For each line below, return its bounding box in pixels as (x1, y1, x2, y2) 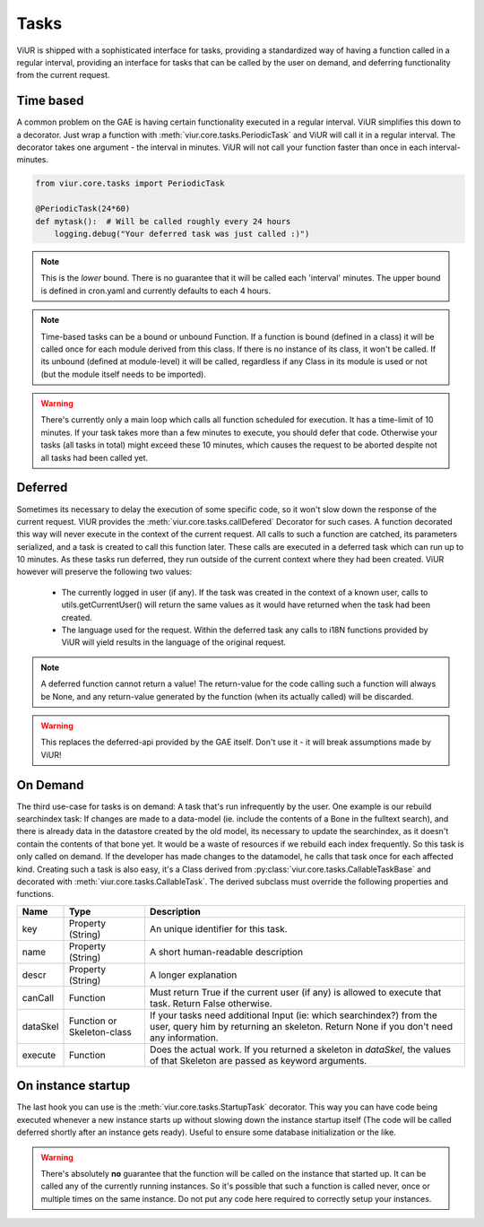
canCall (22, 991, 54, 1004)
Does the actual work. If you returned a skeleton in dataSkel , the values (149, 1043, 452, 1056)
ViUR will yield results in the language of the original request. (61, 637, 287, 648)
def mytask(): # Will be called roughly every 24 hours (35, 216, 291, 226)
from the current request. (16, 70, 110, 81)
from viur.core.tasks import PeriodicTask (35, 178, 225, 188)
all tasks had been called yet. (40, 452, 149, 463)
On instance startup (16, 1078, 131, 1093)
